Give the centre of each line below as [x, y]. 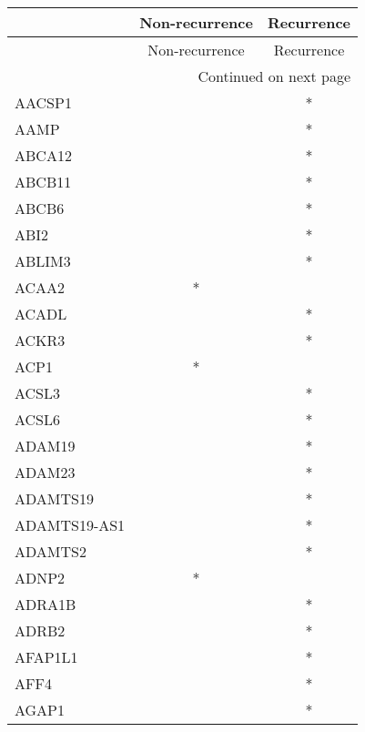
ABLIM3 [43, 261]
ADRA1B [46, 604]
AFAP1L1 [46, 657]
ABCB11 [43, 182]
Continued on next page [274, 76]
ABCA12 [43, 155]
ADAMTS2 [51, 551]
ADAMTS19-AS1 [70, 525]
